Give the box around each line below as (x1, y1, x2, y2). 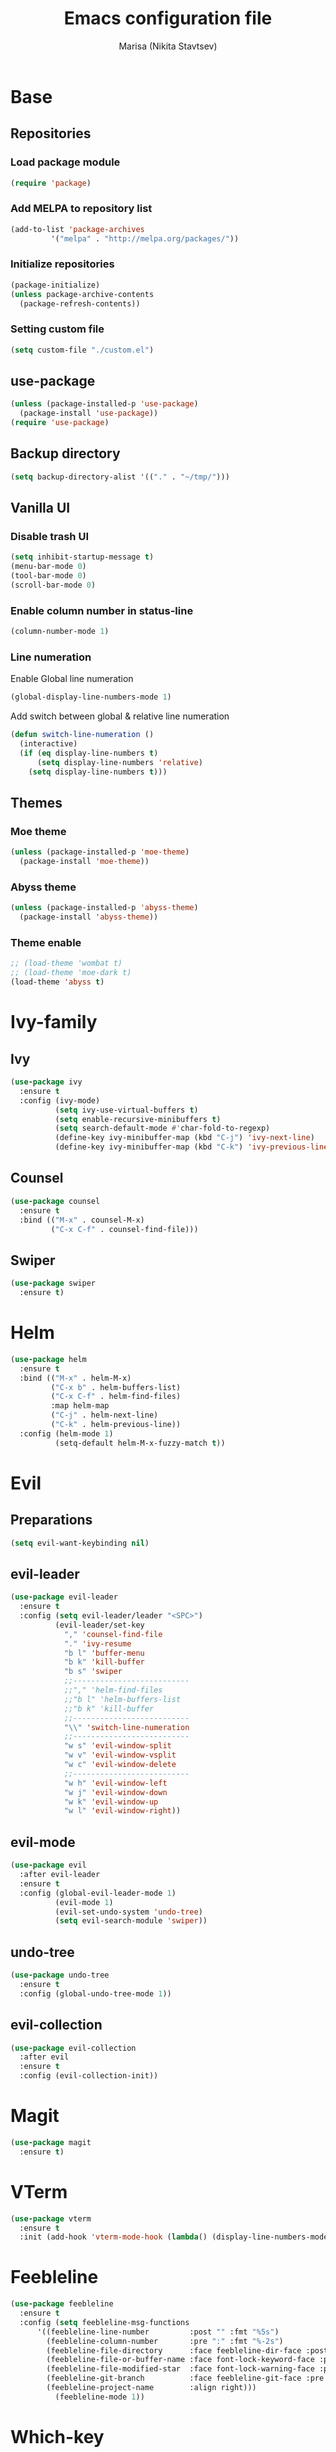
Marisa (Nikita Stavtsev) (118, 40, 218, 52)
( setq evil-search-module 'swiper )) (54, 1916, 208, 1926)
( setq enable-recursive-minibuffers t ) (54, 1114, 222, 1124)
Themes (10, 795, 63, 812)
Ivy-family (10, 1011, 98, 1034)
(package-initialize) (10, 280, 101, 290)
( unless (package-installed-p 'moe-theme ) (10, 847, 190, 857)
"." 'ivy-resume (63, 1638, 132, 1649)
